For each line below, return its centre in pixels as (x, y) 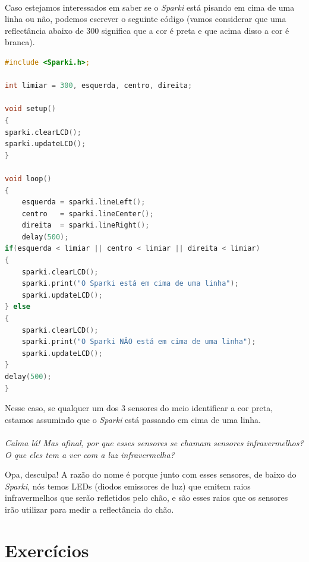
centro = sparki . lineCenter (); (88, 214)
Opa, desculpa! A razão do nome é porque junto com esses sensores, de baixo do (151, 474)
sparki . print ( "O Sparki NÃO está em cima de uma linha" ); (139, 342)
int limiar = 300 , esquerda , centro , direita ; (99, 86)
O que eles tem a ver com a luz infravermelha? (90, 454)
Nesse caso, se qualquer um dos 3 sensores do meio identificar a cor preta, (139, 408)
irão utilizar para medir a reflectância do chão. (89, 509)
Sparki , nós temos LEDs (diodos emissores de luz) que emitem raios (128, 486)
